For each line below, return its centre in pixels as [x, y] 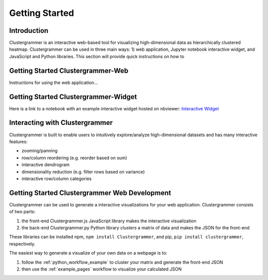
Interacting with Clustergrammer [61, 123]
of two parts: [22, 212]
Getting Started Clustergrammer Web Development [90, 193]
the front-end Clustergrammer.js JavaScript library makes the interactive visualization [109, 221]
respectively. [22, 244]
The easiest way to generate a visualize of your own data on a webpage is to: [88, 253]
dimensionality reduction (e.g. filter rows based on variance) [83, 172]
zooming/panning [40, 151]
